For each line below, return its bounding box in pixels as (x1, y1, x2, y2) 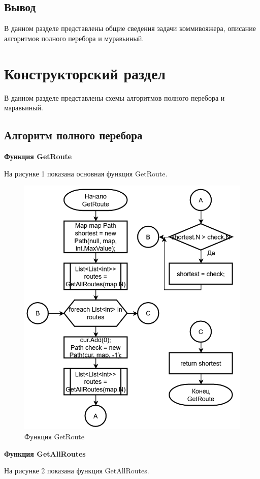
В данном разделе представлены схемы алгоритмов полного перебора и (4, 92, 225, 103)
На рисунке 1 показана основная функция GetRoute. (4, 168, 168, 178)
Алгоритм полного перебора (4, 127, 143, 143)
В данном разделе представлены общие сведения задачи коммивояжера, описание (4, 23, 256, 34)
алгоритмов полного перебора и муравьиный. (4, 33, 144, 43)
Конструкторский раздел (4, 63, 166, 83)
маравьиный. (4, 102, 43, 113)
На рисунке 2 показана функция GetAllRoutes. (4, 465, 149, 476)
